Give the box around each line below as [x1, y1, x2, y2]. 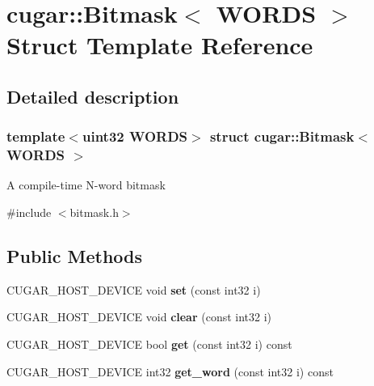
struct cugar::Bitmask [209, 126, 355, 146]
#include [6, 204, 52, 221]
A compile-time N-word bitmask [6, 176, 166, 193]
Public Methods [6, 244, 143, 269]
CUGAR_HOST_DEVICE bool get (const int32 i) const [6, 336, 292, 353]
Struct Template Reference [6, 28, 313, 62]
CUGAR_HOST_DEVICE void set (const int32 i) [6, 281, 261, 298]
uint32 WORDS [82, 126, 188, 146]
